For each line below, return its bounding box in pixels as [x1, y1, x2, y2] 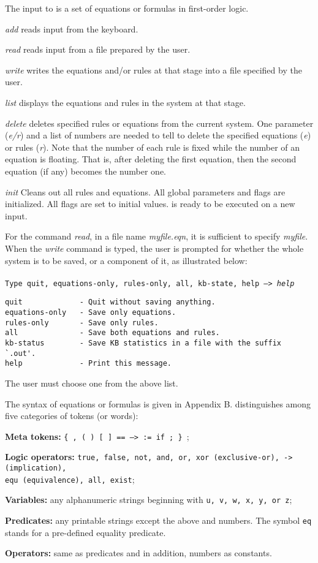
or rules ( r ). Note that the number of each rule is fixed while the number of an [5, 140, 300, 153]
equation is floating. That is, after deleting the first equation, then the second [5, 153, 297, 165]
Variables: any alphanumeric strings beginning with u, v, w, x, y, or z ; [5, 493, 292, 506]
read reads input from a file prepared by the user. [5, 43, 191, 56]
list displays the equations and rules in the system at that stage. [5, 96, 246, 108]
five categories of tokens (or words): [5, 409, 138, 422]
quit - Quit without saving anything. [5, 298, 216, 307]
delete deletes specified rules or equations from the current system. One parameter [5, 116, 314, 129]
